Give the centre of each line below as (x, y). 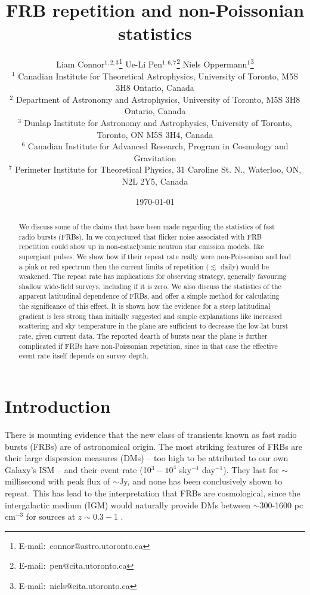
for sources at (51, 516)
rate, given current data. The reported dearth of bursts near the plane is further (143, 336)
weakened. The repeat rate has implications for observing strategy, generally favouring (153, 276)
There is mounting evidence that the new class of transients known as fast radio (151, 435)
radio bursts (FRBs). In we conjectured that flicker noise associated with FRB (140, 236)
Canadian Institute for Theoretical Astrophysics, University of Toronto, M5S (158, 76)
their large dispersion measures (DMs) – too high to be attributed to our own (147, 458)
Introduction (58, 406)
